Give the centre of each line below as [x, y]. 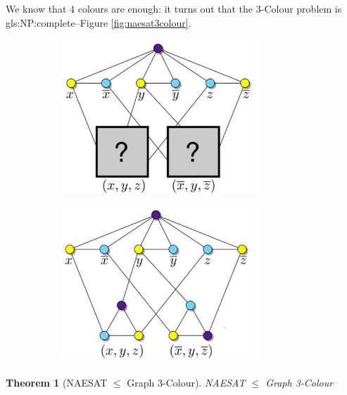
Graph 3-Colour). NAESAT [186, 382]
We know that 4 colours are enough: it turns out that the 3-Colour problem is [174, 8]
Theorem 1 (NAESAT [57, 382]
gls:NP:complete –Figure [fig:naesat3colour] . [99, 22]
